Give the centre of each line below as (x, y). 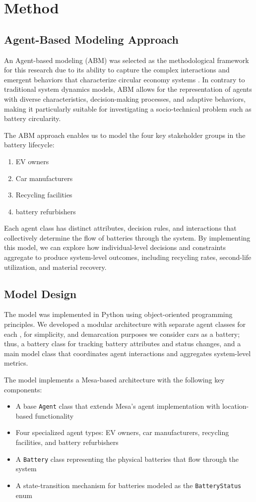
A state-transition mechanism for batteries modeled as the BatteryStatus (128, 485)
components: (23, 389)
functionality (54, 415)
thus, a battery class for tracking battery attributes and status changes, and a (123, 344)
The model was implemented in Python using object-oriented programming (118, 314)
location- (235, 406)
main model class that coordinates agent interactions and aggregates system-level (128, 353)
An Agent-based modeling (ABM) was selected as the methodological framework (127, 60)
